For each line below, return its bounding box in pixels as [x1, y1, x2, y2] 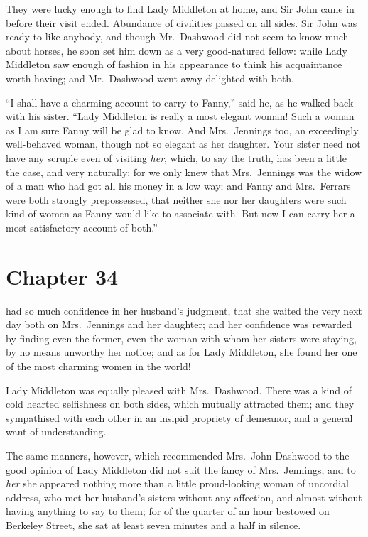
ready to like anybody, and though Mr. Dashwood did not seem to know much [6, 29, 349, 44]
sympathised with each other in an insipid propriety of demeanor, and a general [6, 410, 353, 425]
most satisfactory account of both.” [6, 219, 158, 234]
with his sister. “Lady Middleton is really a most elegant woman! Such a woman [6, 109, 355, 124]
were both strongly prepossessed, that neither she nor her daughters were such [6, 192, 347, 207]
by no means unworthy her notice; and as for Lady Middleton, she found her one [6, 345, 357, 359]
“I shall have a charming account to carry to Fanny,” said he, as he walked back [6, 94, 354, 109]
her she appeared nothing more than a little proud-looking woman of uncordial [6, 476, 349, 491]
